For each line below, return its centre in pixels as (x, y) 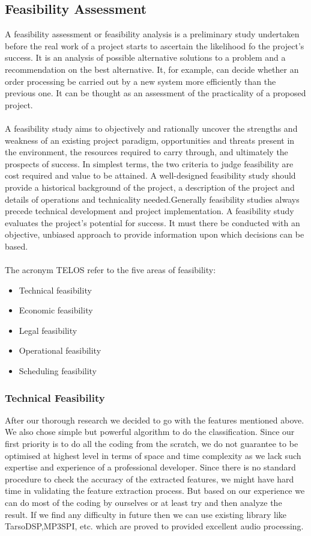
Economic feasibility (56, 310)
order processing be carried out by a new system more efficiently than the (140, 81)
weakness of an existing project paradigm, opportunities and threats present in (150, 140)
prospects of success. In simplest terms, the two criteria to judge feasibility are (149, 163)
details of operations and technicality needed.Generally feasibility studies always (152, 199)
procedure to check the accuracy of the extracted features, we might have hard (149, 479)
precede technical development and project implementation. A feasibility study (149, 211)
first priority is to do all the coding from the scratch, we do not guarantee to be (152, 444)
